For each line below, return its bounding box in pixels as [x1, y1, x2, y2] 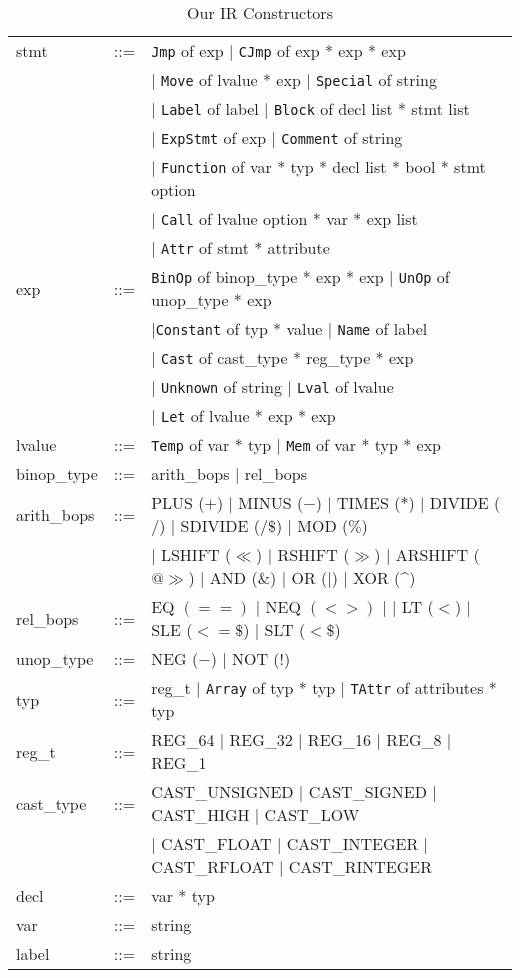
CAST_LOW [264, 803, 360, 826]
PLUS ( [151, 491, 205, 514]
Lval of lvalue [297, 375, 394, 398]
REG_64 [151, 728, 215, 751]
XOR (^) [353, 566, 416, 589]
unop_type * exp [151, 288, 272, 311]
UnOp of [398, 265, 450, 288]
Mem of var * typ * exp [286, 433, 442, 456]
